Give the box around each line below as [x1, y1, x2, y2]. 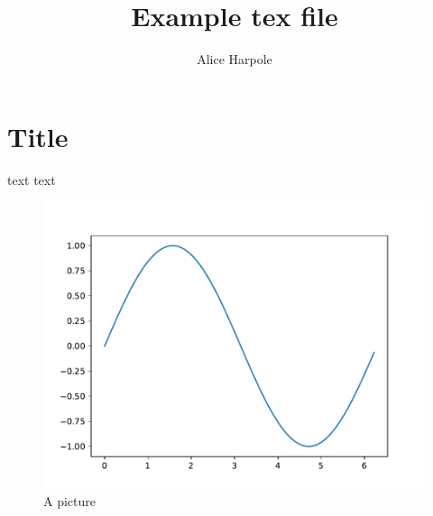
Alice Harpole [197, 50, 272, 69]
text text [7, 170, 56, 189]
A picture [43, 491, 96, 510]
